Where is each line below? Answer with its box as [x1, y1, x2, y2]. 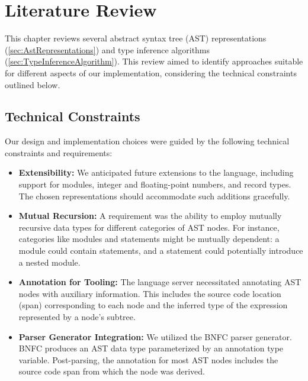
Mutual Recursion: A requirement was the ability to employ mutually [18, 209, 282, 222]
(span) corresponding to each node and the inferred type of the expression [18, 299, 288, 311]
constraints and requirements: [5, 146, 113, 159]
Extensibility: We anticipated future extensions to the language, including [18, 166, 294, 179]
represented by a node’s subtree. [18, 311, 136, 323]
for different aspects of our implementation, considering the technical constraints [5, 66, 297, 79]
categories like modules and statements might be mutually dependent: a [18, 233, 280, 245]
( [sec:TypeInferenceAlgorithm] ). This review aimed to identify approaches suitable [5, 55, 303, 67]
